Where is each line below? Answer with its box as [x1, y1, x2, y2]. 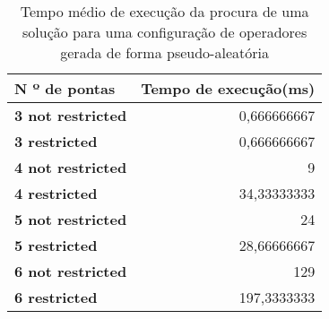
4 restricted [14, 183, 98, 203]
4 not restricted [14, 157, 127, 177]
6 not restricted [14, 261, 127, 281]
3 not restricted [14, 105, 127, 125]
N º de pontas [14, 78, 116, 99]
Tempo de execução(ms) [141, 78, 316, 99]
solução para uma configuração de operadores [22, 22, 307, 42]
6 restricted [14, 287, 98, 307]
